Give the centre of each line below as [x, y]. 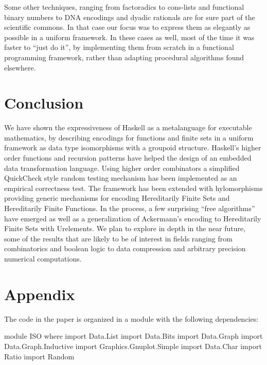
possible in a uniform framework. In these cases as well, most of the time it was [129, 37]
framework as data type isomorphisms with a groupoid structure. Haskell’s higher [133, 147]
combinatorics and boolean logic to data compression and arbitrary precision [125, 248]
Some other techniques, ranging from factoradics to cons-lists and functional [124, 7]
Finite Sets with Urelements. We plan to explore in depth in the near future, [125, 228]
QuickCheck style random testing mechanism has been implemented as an [121, 178]
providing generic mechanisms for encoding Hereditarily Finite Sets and [117, 198]
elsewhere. [20, 67]
